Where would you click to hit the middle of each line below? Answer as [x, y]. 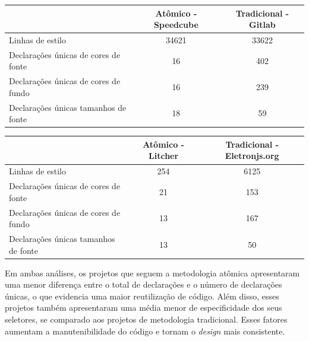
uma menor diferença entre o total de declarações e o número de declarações [144, 284]
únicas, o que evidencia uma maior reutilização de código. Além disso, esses [142, 296]
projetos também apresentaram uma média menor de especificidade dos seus [144, 307]
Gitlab [262, 25]
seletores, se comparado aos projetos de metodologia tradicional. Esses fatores [146, 319]
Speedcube [176, 25]
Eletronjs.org [252, 156]
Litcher [164, 156]
